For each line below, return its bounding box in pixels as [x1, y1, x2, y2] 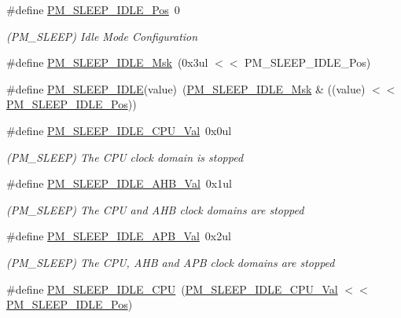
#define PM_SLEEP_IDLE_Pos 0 [6, 2, 180, 17]
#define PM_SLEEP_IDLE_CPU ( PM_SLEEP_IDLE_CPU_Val [6, 280, 338, 297]
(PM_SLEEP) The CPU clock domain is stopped [6, 148, 244, 165]
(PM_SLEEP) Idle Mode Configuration [6, 27, 198, 44]
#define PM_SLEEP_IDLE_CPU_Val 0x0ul [6, 122, 232, 138]
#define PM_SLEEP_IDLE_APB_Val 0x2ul [6, 228, 231, 244]
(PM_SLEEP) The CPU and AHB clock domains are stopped [6, 201, 304, 217]
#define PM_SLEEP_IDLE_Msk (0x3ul [6, 54, 208, 71]
